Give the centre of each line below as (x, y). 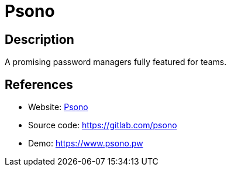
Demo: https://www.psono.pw (86, 143)
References (39, 84)
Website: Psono (58, 107)
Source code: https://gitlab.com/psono (103, 125)
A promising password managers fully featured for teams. (116, 62)
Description (39, 39)
